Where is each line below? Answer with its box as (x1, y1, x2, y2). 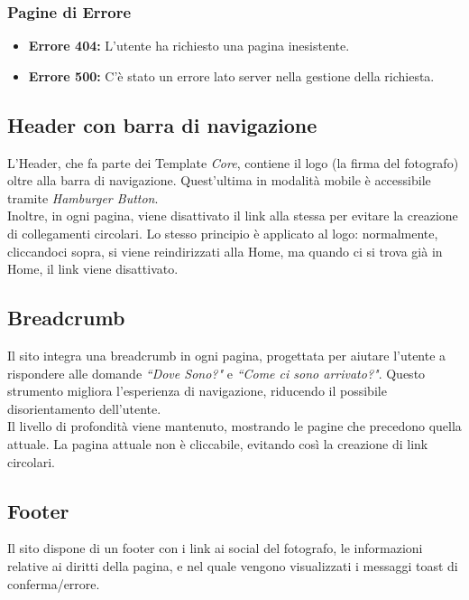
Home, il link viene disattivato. (7, 259, 179, 278)
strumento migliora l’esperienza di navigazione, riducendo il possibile (7, 381, 387, 400)
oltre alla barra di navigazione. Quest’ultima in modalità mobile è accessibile (7, 171, 431, 190)
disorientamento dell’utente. (7, 398, 161, 417)
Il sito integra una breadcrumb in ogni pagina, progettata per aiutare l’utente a (7, 345, 446, 364)
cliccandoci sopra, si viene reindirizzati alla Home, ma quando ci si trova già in (7, 241, 443, 260)
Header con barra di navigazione (7, 110, 317, 138)
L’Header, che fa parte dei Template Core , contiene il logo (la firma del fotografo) (7, 153, 459, 172)
